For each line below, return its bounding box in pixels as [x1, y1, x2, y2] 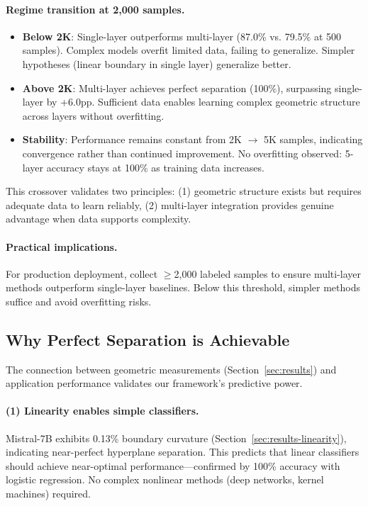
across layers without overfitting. [22, 108, 165, 123]
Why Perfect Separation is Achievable [6, 328, 290, 350]
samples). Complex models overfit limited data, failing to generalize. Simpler [22, 43, 355, 57]
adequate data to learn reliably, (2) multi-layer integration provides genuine [6, 197, 334, 212]
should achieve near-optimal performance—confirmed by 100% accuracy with [6, 458, 340, 473]
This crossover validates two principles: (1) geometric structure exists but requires [6, 184, 362, 198]
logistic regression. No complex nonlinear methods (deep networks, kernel [6, 472, 324, 487]
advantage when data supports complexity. [6, 211, 191, 226]
